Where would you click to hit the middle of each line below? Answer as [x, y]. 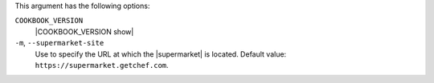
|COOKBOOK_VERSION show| [84, 31]
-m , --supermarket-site [59, 43]
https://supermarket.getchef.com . [102, 65]
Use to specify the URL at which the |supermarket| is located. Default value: [161, 54]
